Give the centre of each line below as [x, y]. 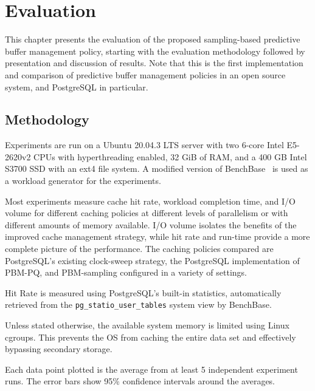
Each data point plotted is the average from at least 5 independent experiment [151, 369]
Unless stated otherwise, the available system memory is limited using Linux [147, 325]
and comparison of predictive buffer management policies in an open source [145, 74]
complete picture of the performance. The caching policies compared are [139, 249]
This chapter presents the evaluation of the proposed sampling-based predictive [153, 39]
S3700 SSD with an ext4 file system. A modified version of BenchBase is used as [157, 168]
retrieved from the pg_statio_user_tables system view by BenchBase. [138, 304]
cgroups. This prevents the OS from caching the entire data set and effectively [151, 337]
